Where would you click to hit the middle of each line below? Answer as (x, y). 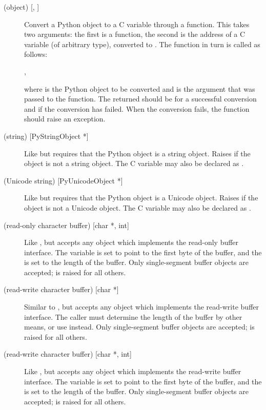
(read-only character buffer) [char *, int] (66, 225)
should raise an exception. (65, 119)
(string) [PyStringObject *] (46, 136)
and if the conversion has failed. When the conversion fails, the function (137, 108)
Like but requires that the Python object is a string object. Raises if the (137, 153)
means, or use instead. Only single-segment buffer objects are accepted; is (139, 327)
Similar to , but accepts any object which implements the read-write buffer (142, 307)
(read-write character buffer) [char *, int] (68, 354)
